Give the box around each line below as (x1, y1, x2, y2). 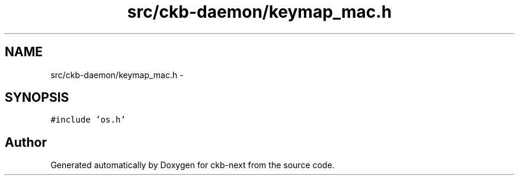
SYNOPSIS (5, 90, 69, 105)
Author (5, 134, 47, 150)
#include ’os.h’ (50, 115, 126, 125)
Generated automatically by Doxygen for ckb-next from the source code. (50, 160, 335, 171)
